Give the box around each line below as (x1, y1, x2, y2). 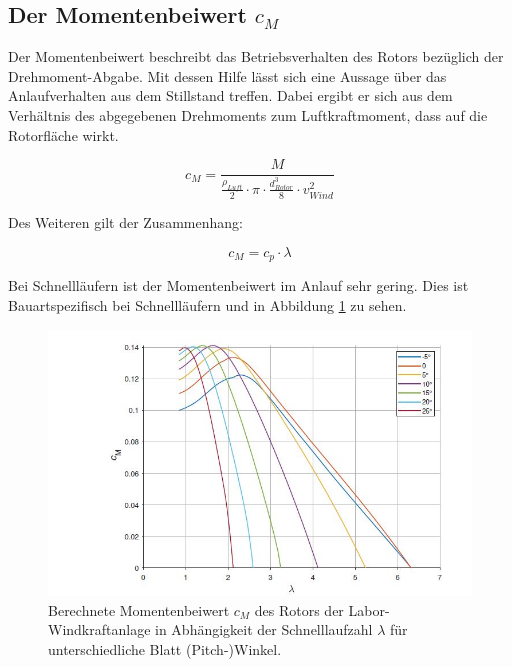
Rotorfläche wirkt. (8, 124, 119, 145)
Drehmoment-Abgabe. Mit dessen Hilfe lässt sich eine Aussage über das (8, 65, 447, 86)
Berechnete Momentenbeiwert (48, 599, 230, 620)
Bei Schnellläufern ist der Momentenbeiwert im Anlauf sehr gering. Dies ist (8, 275, 469, 296)
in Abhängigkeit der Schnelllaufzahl (155, 619, 373, 640)
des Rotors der (254, 599, 344, 620)
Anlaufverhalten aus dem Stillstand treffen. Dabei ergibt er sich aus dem (8, 85, 453, 106)
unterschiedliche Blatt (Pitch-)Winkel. (48, 638, 282, 659)
